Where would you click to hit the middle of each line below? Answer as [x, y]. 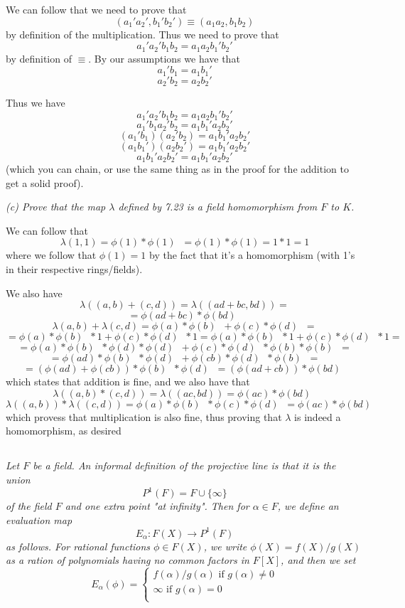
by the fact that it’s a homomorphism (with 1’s [252, 255]
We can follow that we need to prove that [96, 9]
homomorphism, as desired [64, 431]
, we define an [308, 506]
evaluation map [39, 519]
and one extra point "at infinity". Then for [157, 506]
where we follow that [51, 255]
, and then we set [318, 560]
